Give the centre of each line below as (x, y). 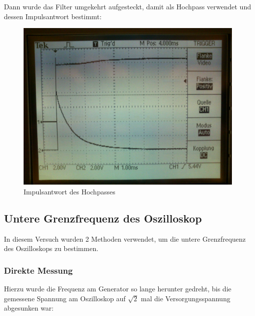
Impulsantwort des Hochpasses (70, 191)
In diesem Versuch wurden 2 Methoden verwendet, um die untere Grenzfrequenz (125, 238)
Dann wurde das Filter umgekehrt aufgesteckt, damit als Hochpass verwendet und (127, 6)
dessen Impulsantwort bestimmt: (53, 16)
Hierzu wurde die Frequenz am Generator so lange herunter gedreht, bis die (118, 288)
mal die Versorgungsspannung (185, 298)
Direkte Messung (38, 270)
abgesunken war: (29, 308)
